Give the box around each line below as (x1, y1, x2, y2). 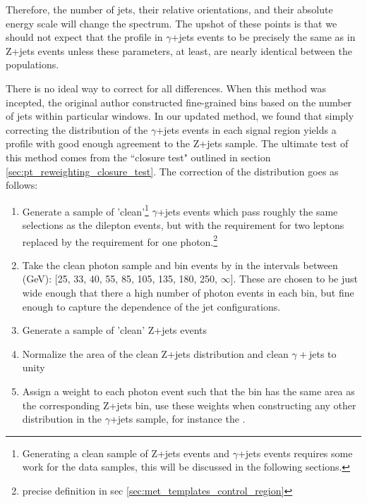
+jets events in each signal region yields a (156, 122, 337, 137)
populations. (6, 57, 59, 72)
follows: (6, 178, 38, 192)
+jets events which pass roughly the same (157, 204, 338, 218)
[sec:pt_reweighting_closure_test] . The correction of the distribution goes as (6, 163, 339, 178)
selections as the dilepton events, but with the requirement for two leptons (22, 217, 344, 232)
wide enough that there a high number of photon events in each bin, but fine (22, 285, 354, 299)
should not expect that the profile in (6, 30, 163, 44)
